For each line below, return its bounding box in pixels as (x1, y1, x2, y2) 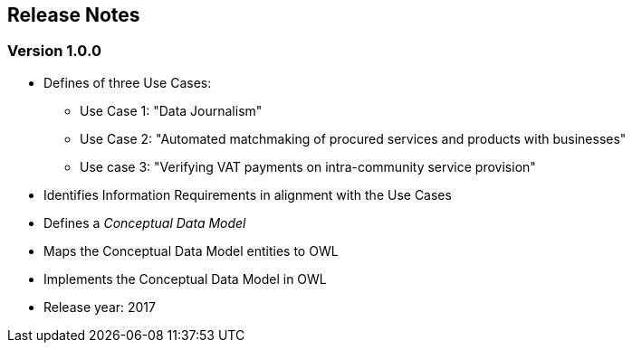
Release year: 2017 (43, 298, 156, 315)
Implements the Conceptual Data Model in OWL (43, 270, 327, 287)
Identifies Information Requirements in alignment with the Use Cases (43, 186, 452, 203)
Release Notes (7, 4, 140, 26)
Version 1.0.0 (7, 42, 101, 61)
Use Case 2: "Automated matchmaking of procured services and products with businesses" (80, 130, 627, 147)
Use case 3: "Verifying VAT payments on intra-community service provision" (80, 158, 536, 175)
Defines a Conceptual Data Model (43, 214, 246, 231)
